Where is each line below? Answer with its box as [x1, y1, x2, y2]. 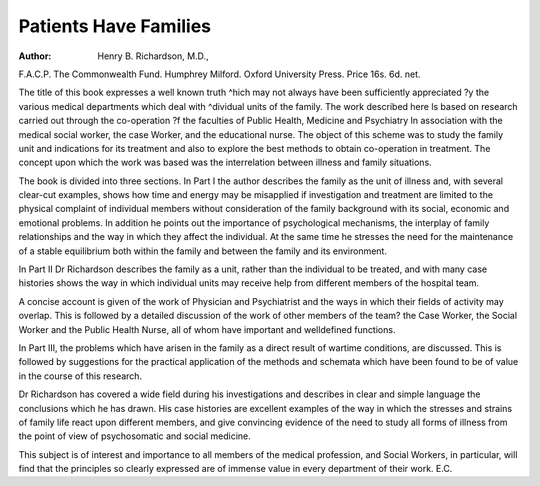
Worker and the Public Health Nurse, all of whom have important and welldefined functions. [18, 323, 396, 335]
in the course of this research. [18, 370, 143, 382]
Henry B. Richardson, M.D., [97, 50, 209, 62]
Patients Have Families [18, 15, 212, 37]
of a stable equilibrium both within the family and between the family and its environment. [18, 245, 387, 257]
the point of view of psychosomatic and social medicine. [18, 430, 251, 442]
